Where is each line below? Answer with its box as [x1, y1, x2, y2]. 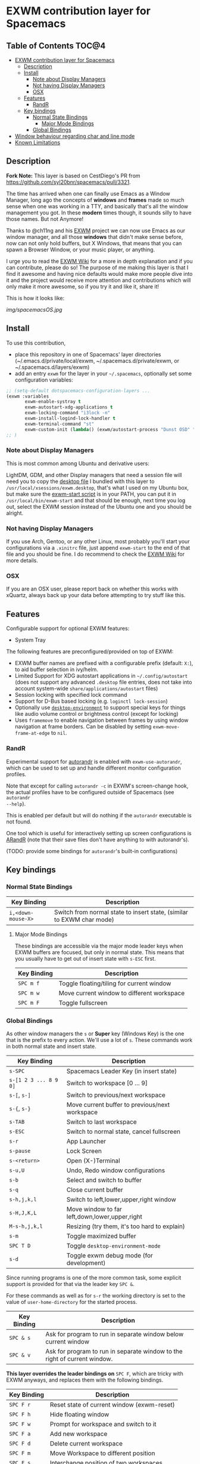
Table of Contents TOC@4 [6, 41, 106, 51]
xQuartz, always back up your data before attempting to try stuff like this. [6, 592, 186, 599]
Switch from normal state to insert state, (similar [54, 908, 189, 916]
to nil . [51, 730, 67, 737]
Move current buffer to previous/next [66, 1100, 170, 1109]
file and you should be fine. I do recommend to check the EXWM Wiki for [6, 550, 185, 558]
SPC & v [9, 1352, 31, 1359]
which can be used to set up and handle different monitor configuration [6, 764, 182, 771]
